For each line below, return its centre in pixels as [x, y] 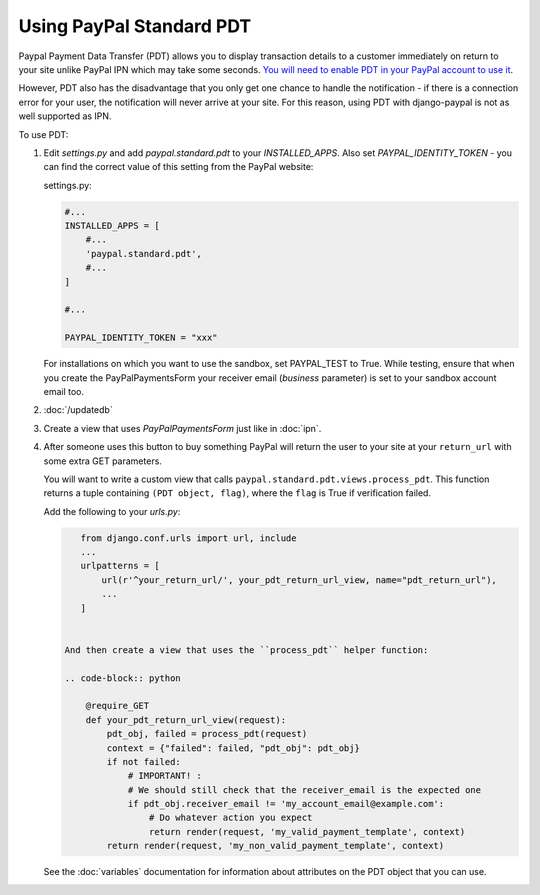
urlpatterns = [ [120, 566]
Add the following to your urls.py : [112, 511]
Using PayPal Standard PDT [135, 26]
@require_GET [117, 706]
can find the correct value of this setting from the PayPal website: [178, 167]
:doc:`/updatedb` [78, 410]
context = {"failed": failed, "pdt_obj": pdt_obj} [233, 748]
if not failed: [144, 761]
